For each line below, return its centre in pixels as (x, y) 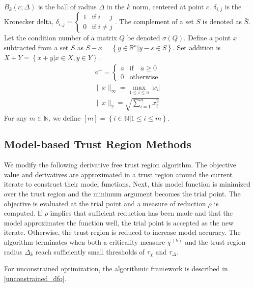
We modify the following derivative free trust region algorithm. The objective (120, 165)
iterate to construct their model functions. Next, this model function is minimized (127, 184)
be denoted (143, 38)
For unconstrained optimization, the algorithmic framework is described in (116, 269)
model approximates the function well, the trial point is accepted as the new (119, 222)
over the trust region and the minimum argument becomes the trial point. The (122, 194)
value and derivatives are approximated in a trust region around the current (118, 174)
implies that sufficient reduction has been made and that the (141, 213)
